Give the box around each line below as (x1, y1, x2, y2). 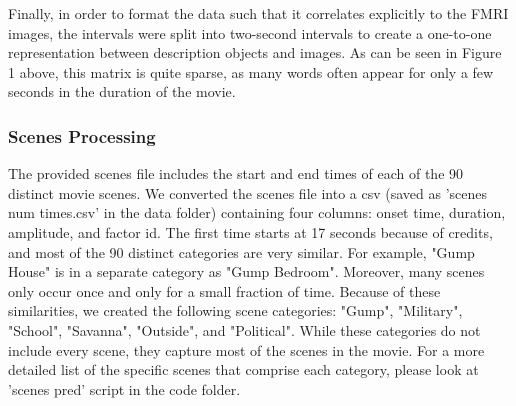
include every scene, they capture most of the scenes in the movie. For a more (8, 339, 485, 360)
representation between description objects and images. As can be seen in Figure (8, 42, 502, 63)
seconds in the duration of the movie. (8, 81, 236, 102)
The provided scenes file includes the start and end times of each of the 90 (8, 163, 464, 184)
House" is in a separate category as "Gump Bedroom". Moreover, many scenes (8, 261, 485, 282)
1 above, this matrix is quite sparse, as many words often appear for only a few (8, 61, 494, 82)
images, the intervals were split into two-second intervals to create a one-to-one (8, 22, 492, 43)
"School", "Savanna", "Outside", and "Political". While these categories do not (8, 319, 481, 340)
